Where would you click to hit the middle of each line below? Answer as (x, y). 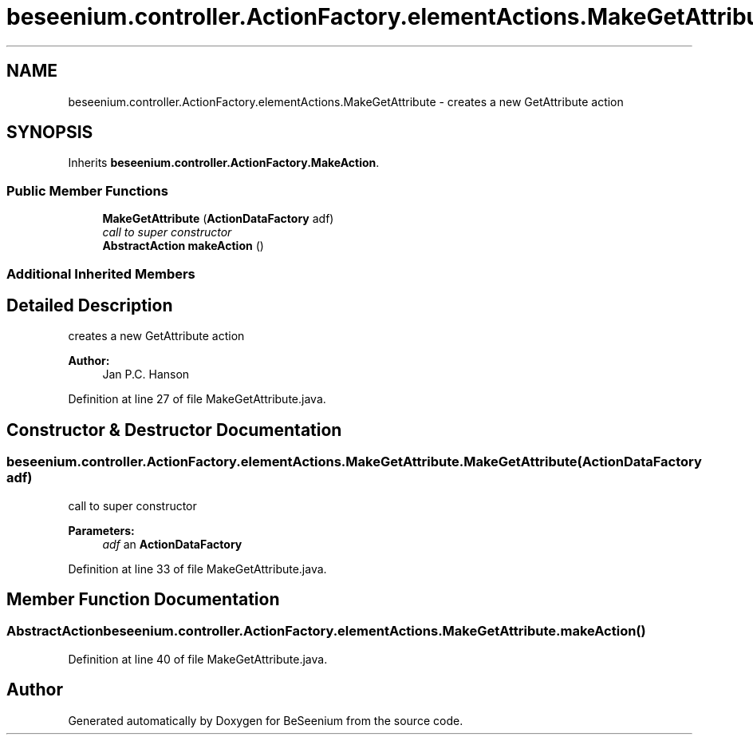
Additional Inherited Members (101, 273)
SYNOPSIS (50, 133)
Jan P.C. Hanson (146, 374)
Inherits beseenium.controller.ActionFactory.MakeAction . (224, 163)
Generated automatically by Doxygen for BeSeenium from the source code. (266, 720)
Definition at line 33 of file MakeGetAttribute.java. (197, 569)
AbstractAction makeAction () (183, 246)
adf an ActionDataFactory (172, 544)
